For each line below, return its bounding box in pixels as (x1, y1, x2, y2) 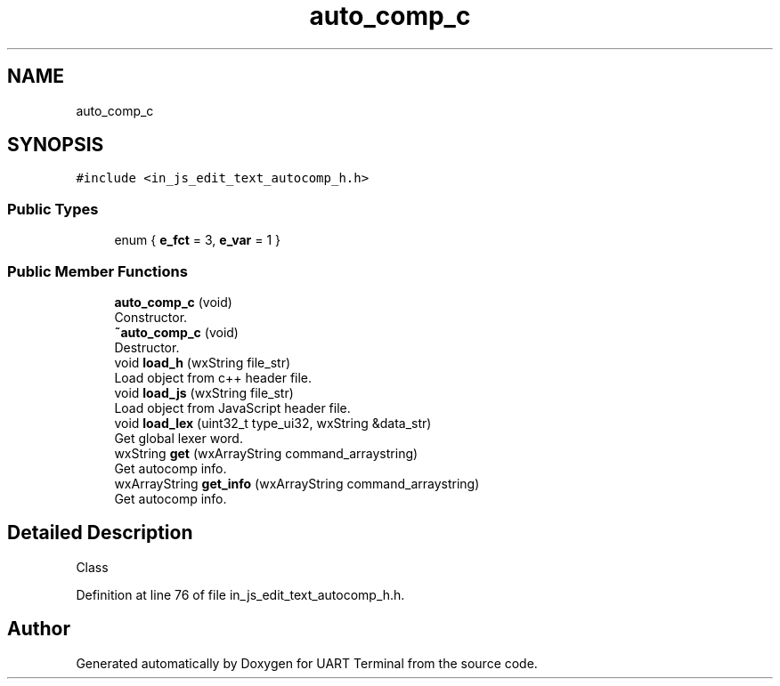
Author (7, 617, 70, 641)
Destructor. (114, 339, 180, 355)
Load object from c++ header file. (114, 369, 313, 385)
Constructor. (114, 309, 188, 325)
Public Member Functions (7, 262, 188, 280)
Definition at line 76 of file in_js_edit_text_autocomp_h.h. (76, 586, 405, 602)
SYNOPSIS (7, 133, 104, 157)
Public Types (7, 199, 99, 218)
